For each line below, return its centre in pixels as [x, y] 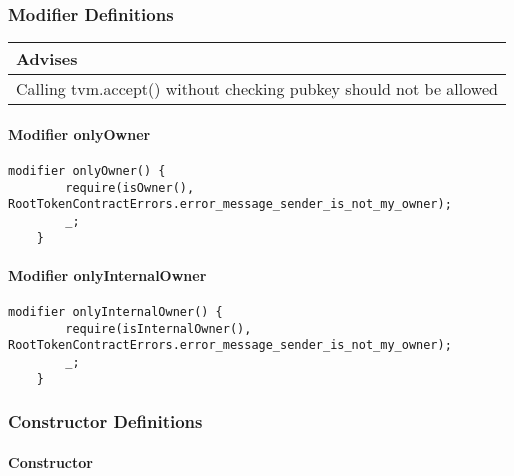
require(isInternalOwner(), [158, 328]
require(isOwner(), [130, 187]
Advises [47, 59]
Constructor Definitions [105, 421]
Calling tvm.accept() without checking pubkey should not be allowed [257, 89]
